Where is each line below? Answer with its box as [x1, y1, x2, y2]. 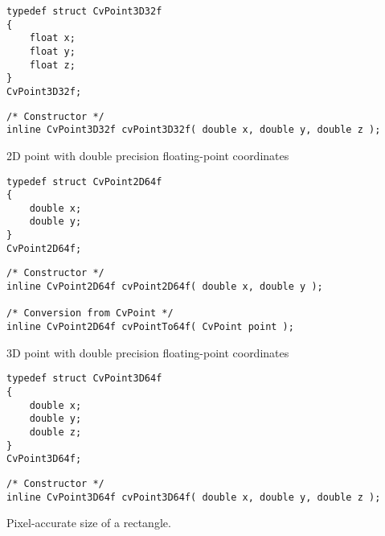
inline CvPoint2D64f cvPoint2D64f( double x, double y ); [6, 281, 323, 293]
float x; [29, 32, 76, 44]
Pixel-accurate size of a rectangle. [6, 514, 171, 531]
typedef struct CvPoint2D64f [6, 175, 162, 188]
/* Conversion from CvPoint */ [6, 307, 174, 320]
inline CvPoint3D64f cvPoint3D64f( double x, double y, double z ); [6, 491, 381, 503]
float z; [29, 59, 76, 71]
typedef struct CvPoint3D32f [6, 6, 162, 17]
